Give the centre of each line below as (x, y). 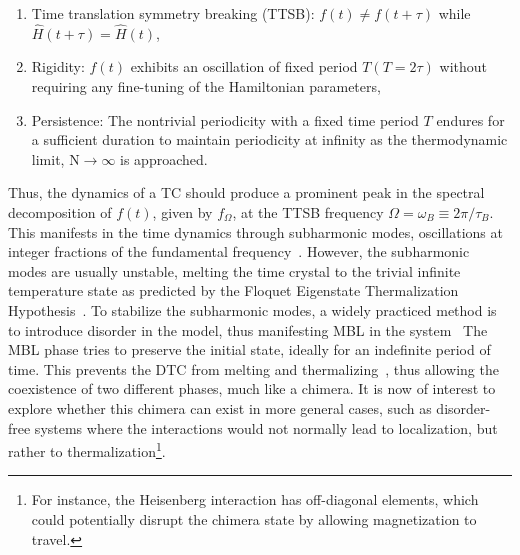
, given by (182, 211)
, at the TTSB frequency (308, 211)
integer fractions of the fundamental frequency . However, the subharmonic (239, 251)
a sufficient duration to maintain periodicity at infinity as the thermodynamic (269, 139)
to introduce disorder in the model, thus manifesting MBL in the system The (248, 329)
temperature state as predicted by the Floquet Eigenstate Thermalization (233, 290)
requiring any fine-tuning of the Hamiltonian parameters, (206, 86)
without (463, 66)
